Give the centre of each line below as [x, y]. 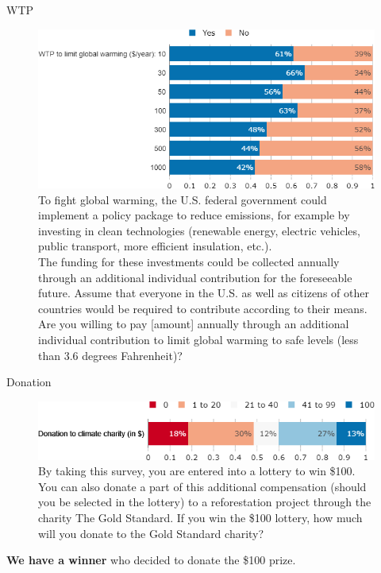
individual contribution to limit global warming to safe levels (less [198, 339]
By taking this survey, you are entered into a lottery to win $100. [197, 471]
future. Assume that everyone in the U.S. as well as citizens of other [204, 293]
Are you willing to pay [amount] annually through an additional [194, 324]
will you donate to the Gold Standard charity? [151, 533]
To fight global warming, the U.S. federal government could [183, 199]
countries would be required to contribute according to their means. [203, 308]
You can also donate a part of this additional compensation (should [202, 486]
